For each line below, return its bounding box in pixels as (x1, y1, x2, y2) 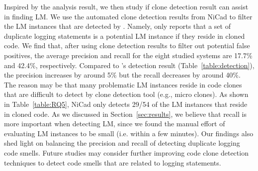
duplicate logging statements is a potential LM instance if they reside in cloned (4, 30, 245, 41)
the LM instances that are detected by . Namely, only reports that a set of (4, 21, 231, 31)
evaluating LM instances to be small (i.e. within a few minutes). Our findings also (4, 128, 254, 138)
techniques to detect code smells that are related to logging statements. (4, 157, 221, 168)
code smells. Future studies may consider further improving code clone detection (4, 147, 249, 158)
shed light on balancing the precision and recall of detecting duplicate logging (4, 138, 240, 148)
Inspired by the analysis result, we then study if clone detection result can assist (4, 1, 249, 11)
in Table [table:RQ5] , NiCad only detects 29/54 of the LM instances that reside (4, 98, 248, 109)
